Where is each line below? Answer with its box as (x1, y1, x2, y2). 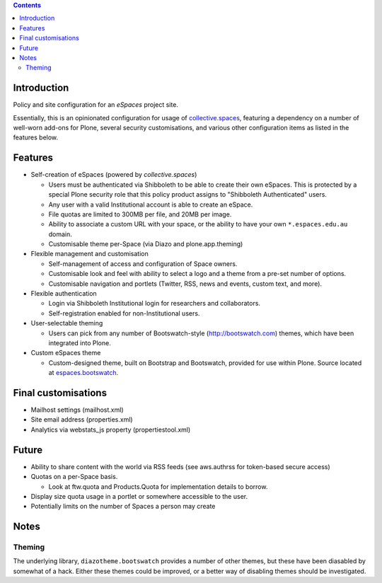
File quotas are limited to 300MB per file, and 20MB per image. (48, 209, 232, 219)
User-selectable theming (30, 319, 103, 328)
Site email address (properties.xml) (30, 415, 134, 424)
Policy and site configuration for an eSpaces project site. (13, 100, 178, 109)
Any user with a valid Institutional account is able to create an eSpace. (48, 200, 253, 209)
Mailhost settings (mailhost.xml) (30, 405, 124, 414)
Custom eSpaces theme (30, 349, 101, 357)
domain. (48, 230, 72, 238)
